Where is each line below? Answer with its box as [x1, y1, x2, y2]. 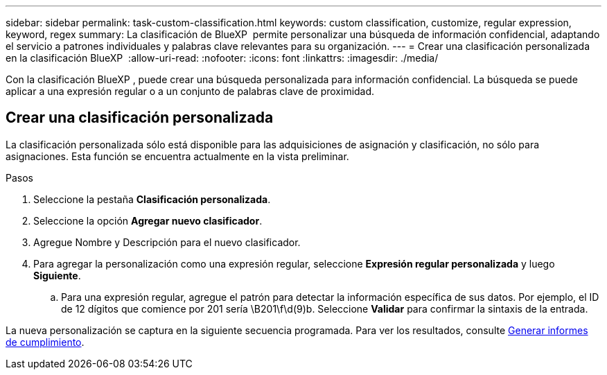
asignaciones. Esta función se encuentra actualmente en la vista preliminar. [6, 150, 349, 162]
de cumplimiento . [6, 335, 85, 348]
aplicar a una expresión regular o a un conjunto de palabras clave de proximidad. [6, 85, 375, 97]
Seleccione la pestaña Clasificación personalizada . [33, 193, 271, 205]
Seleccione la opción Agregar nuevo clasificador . [33, 214, 263, 227]
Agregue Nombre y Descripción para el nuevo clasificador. [33, 236, 301, 248]
